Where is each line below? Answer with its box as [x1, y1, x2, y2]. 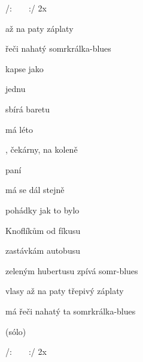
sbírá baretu [5, 102, 50, 115]
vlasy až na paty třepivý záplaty [5, 284, 124, 297]
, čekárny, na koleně [5, 143, 78, 156]
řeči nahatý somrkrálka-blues [5, 42, 111, 55]
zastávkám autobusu [5, 244, 80, 257]
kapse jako [5, 62, 44, 75]
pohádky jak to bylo [5, 203, 80, 216]
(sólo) [5, 325, 26, 337]
